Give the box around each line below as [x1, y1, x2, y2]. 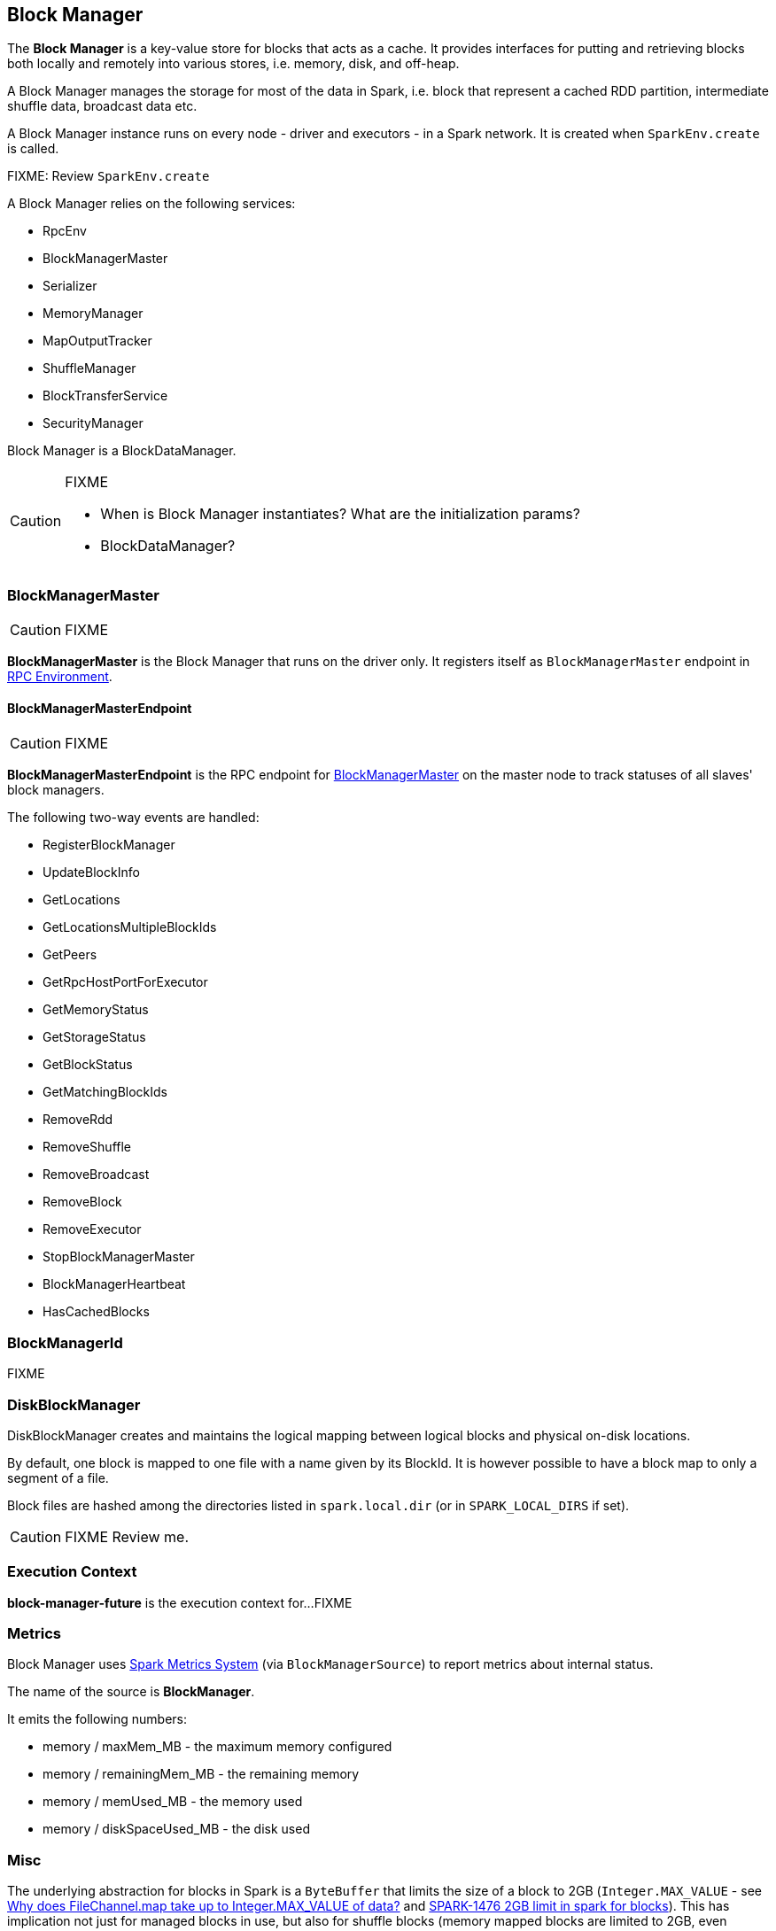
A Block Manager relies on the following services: [7, 196, 296, 212]
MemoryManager [43, 306, 144, 322]
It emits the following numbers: [7, 1711, 187, 1727]
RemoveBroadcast [43, 1167, 150, 1183]
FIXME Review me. [65, 1527, 190, 1546]
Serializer [43, 278, 97, 294]
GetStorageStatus [43, 1029, 146, 1045]
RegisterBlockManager [43, 837, 175, 853]
